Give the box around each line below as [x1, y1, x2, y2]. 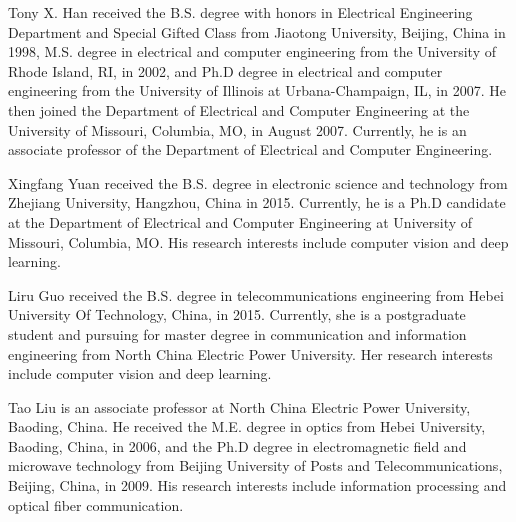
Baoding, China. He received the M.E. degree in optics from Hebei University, [8, 416, 486, 437]
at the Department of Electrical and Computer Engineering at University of [8, 211, 473, 232]
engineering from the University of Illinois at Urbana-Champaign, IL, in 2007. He [8, 80, 506, 101]
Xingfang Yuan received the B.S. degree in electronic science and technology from [8, 172, 508, 193]
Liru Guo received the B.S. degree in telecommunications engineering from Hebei [8, 284, 504, 305]
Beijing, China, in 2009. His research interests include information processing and [8, 475, 507, 496]
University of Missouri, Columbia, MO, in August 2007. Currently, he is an [8, 119, 467, 140]
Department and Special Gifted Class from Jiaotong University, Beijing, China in [8, 21, 506, 42]
